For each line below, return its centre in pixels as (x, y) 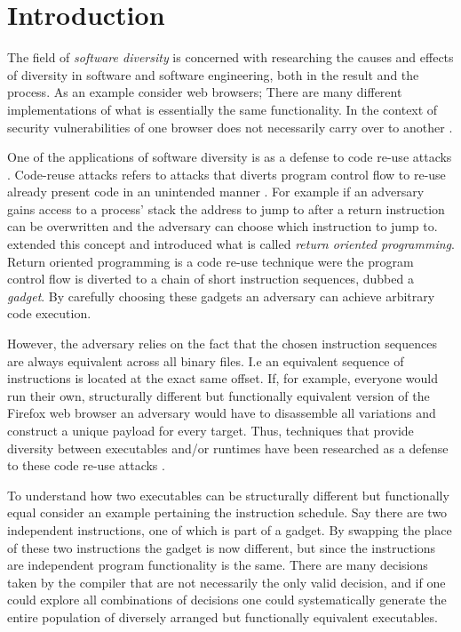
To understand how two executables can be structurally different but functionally (228, 495)
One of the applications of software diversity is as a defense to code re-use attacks (230, 157)
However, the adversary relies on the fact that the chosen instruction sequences (222, 344)
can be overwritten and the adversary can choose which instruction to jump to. (223, 226)
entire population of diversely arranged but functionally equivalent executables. (223, 616)
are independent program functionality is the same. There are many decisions (218, 565)
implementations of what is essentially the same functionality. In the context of (223, 109)
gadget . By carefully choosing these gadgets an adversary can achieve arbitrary (221, 296)
